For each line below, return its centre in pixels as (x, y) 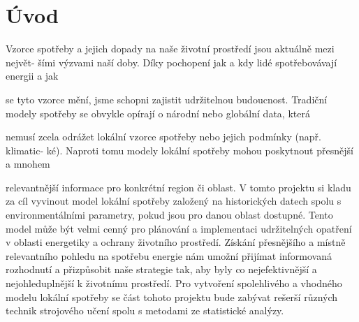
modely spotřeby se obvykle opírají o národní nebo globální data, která (158, 113)
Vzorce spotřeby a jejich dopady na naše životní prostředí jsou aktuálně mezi (170, 49)
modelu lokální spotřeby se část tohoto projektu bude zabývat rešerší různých (172, 297)
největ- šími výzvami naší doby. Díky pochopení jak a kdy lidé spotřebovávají (171, 62)
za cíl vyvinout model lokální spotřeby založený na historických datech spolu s (174, 201)
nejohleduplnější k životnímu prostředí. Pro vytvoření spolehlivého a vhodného (174, 283)
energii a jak (32, 76)
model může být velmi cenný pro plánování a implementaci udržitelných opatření (179, 228)
